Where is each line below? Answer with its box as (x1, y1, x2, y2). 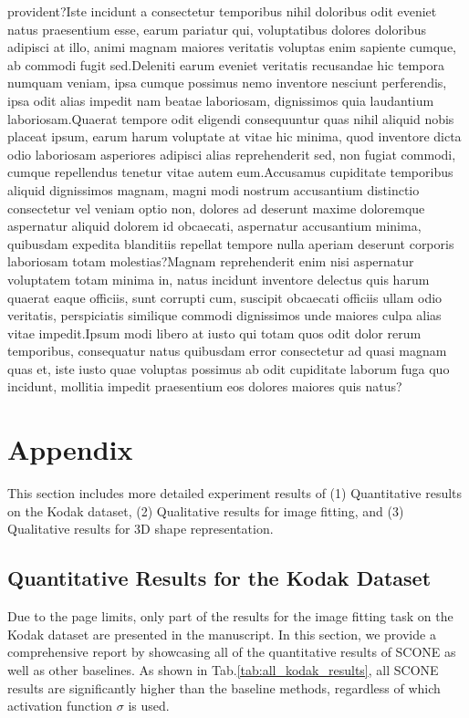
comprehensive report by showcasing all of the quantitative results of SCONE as (7, 642, 456, 661)
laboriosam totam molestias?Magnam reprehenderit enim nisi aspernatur (7, 252, 414, 271)
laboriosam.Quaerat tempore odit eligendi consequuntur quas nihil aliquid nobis (7, 109, 454, 128)
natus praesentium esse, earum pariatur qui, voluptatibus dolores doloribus (7, 19, 426, 38)
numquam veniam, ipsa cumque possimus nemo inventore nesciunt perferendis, (7, 73, 447, 92)
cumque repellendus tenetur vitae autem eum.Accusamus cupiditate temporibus (7, 162, 453, 182)
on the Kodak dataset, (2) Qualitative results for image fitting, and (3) (7, 501, 404, 520)
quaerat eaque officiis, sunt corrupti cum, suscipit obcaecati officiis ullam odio (7, 287, 443, 307)
